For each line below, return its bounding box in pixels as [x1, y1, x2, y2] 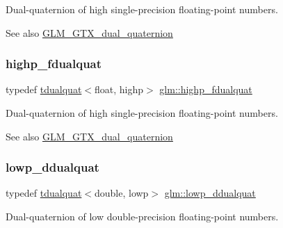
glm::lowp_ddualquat [164, 186, 256, 200]
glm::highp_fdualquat [159, 82, 252, 97]
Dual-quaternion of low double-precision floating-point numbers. [6, 209, 279, 223]
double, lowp [94, 186, 149, 200]
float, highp [94, 82, 144, 97]
